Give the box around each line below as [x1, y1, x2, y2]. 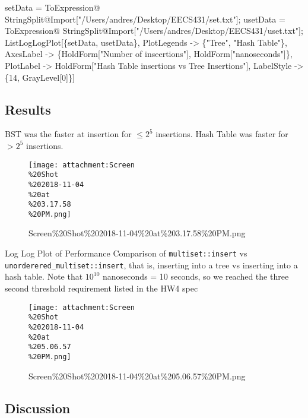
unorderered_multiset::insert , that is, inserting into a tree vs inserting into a [5, 258, 298, 271]
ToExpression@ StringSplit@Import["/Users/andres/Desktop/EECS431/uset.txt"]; [5, 24, 303, 37]
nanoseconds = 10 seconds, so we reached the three [103, 270, 289, 283]
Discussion [5, 398, 71, 417]
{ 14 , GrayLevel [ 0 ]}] [5, 71, 75, 83]
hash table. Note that [5, 270, 83, 283]
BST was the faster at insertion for [5, 128, 132, 140]
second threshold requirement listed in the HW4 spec [5, 281, 198, 294]
